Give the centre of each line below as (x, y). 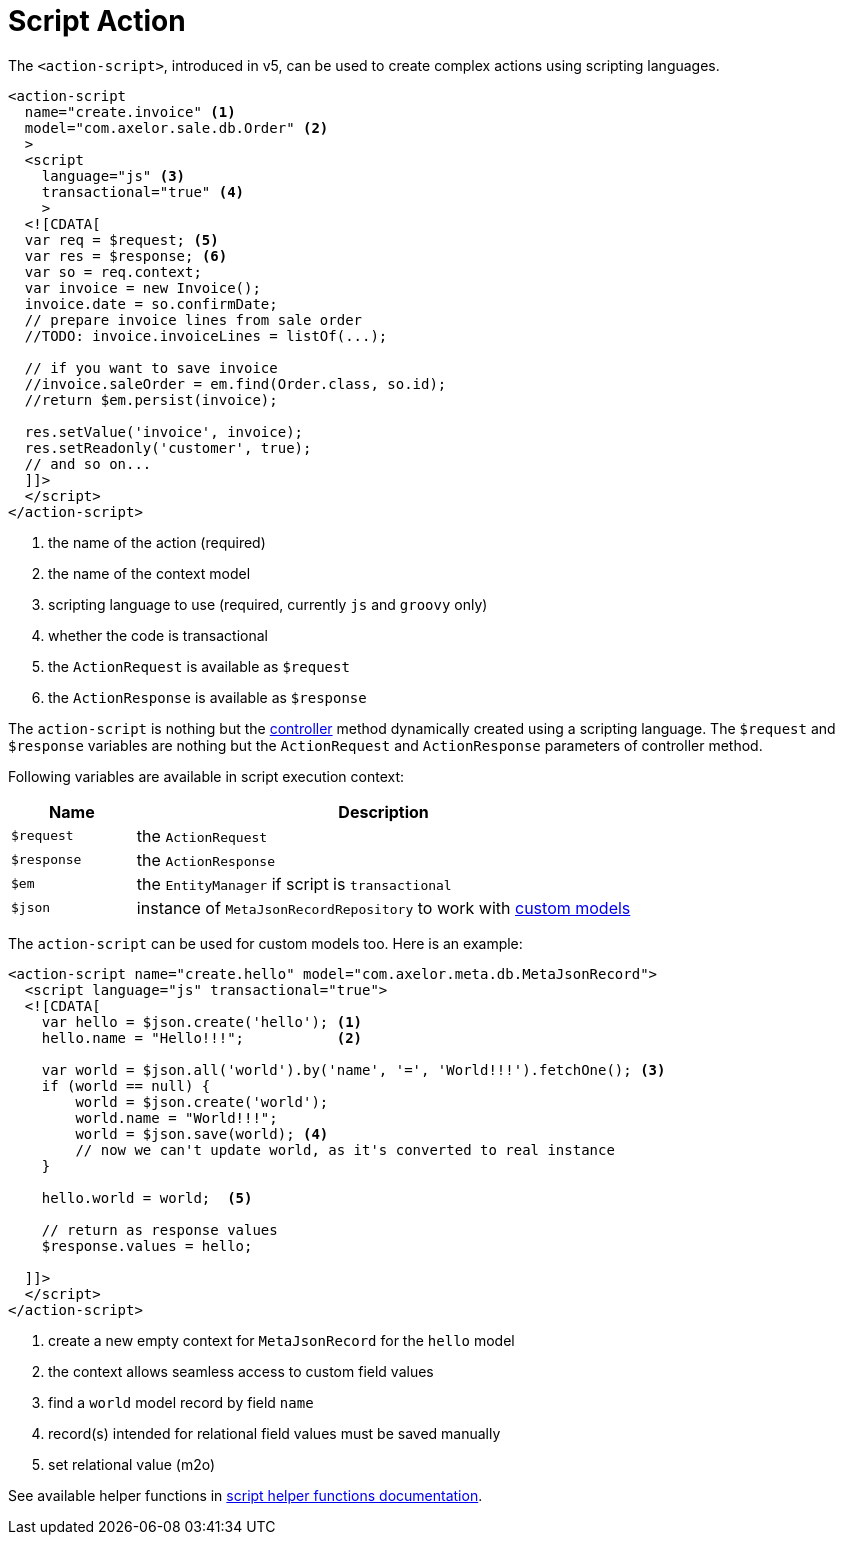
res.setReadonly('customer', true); (168, 447)
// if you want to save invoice (151, 367)
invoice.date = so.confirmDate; (151, 303)
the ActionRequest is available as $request (199, 666)
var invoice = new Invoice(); (142, 287)
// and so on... (88, 463)
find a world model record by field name (181, 1402)
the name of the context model (149, 573)
